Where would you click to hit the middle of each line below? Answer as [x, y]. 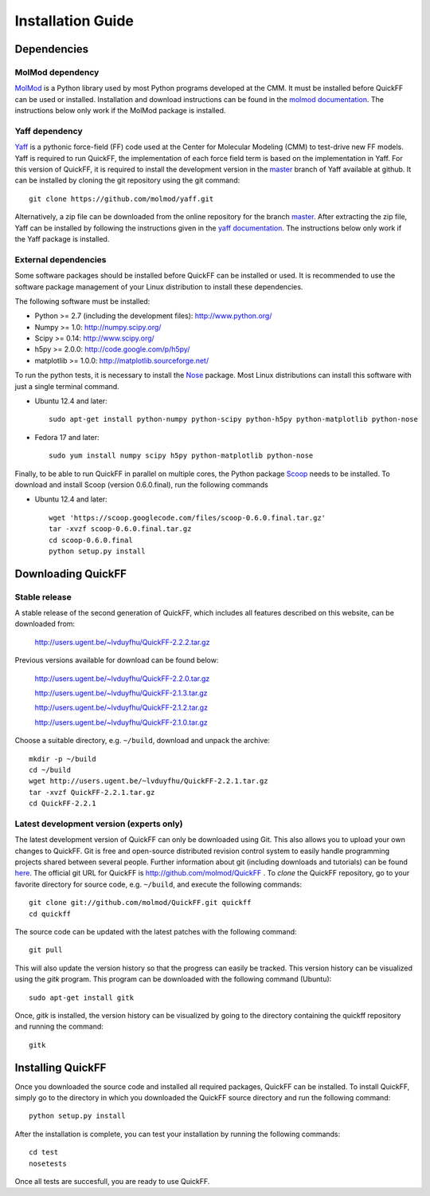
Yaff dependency [49, 131]
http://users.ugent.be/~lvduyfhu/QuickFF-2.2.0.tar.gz [122, 679]
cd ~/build [50, 770]
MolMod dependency [57, 72]
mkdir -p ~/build [63, 759]
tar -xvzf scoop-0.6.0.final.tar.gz [120, 529]
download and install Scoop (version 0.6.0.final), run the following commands [141, 484]
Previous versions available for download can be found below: [117, 660]
